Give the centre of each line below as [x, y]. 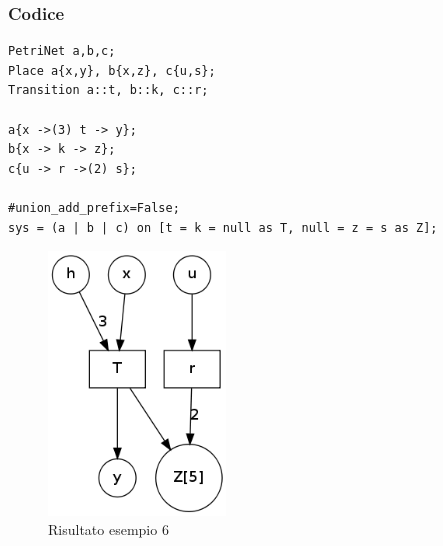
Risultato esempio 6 [108, 529]
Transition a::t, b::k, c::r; [108, 90]
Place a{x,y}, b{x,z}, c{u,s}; [112, 70]
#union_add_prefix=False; [94, 207]
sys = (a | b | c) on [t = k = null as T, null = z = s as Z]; [223, 227]
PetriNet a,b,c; [62, 51]
